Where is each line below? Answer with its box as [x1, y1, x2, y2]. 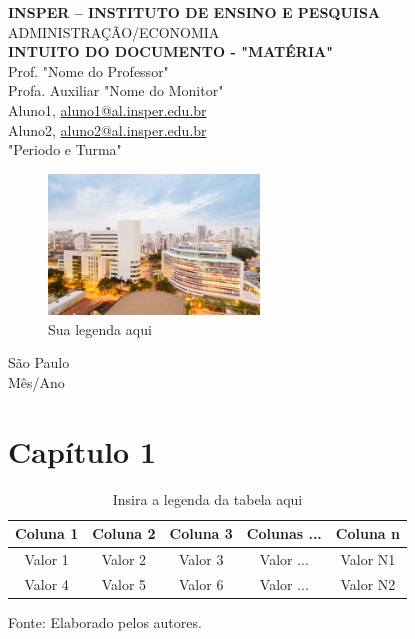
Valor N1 [340, 549, 396, 570]
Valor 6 [179, 573, 224, 594]
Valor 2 [101, 549, 147, 570]
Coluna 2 [92, 523, 156, 544]
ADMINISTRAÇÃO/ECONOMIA [8, 21, 220, 42]
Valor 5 [101, 573, 147, 594]
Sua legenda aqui [48, 318, 152, 339]
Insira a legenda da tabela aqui [112, 488, 303, 509]
